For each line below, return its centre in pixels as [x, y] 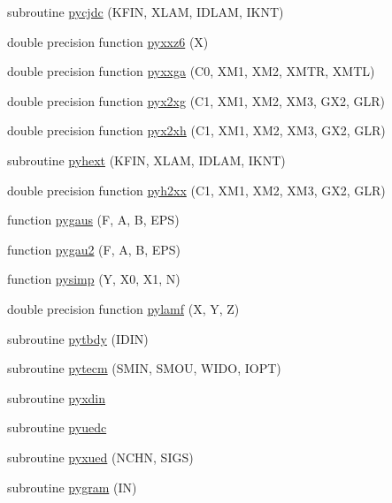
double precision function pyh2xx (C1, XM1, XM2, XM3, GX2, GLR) [196, 190]
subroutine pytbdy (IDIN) [78, 338]
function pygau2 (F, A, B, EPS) [94, 249]
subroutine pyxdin [56, 397]
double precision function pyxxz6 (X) [108, 41]
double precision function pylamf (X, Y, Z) [123, 308]
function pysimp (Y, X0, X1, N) [94, 279]
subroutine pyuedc [57, 427]
